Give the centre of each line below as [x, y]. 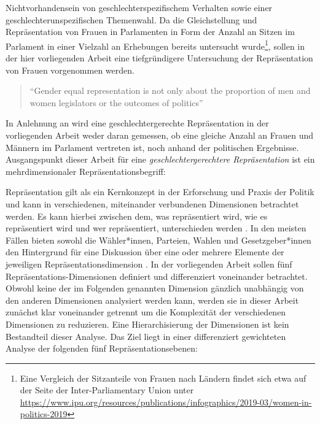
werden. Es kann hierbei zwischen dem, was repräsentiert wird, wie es [137, 216]
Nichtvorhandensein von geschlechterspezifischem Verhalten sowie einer [139, 7]
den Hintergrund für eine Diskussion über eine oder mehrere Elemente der [145, 252]
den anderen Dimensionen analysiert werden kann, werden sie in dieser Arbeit [152, 300]
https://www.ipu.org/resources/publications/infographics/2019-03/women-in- [166, 402]
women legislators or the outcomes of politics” [116, 102]
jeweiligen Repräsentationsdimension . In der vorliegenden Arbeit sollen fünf [149, 264]
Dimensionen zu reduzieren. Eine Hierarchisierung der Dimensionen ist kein [147, 324]
